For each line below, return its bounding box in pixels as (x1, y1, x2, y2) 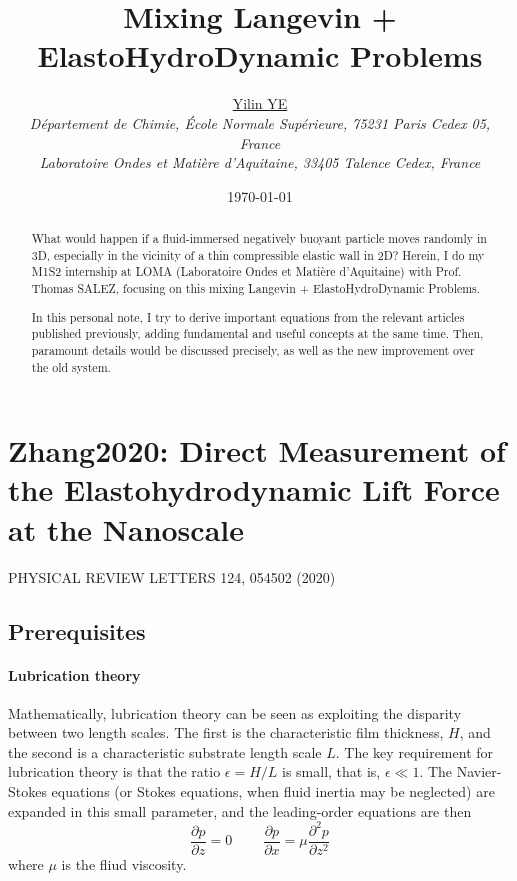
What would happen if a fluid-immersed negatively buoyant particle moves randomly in (31, 230, 487, 247)
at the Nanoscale (8, 508, 244, 549)
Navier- (456, 761, 502, 782)
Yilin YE (232, 93, 288, 114)
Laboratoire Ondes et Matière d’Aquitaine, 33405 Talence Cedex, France (39, 152, 481, 173)
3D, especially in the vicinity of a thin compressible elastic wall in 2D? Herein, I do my (31, 246, 485, 263)
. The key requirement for (335, 741, 494, 762)
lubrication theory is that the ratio (8, 761, 221, 782)
